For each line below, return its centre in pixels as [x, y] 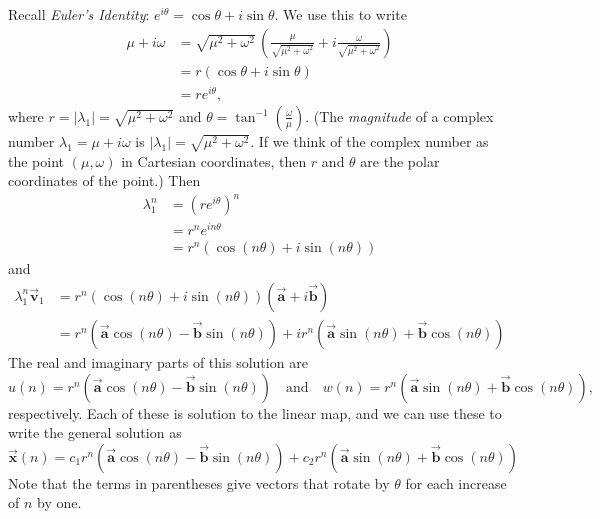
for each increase [456, 482]
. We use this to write [340, 14]
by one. [59, 502]
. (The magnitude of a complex [399, 115]
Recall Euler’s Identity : [79, 14]
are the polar [400, 160]
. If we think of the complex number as [369, 140]
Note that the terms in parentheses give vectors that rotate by [199, 482]
